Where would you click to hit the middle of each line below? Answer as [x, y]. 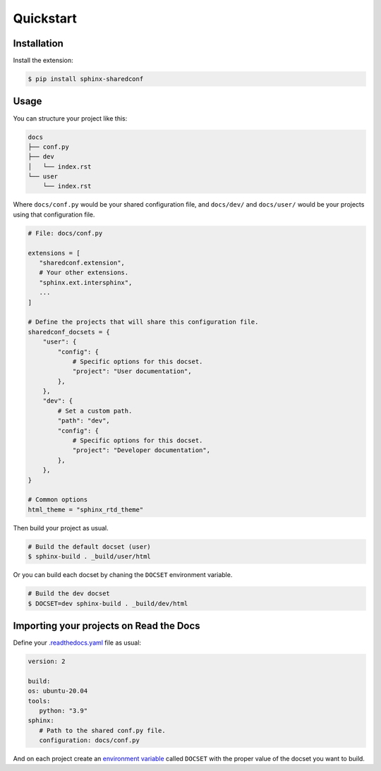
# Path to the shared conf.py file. [102, 730]
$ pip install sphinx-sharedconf [86, 79]
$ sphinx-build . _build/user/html [89, 557]
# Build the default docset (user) [89, 546]
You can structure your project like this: [70, 118]
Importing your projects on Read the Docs [107, 625]
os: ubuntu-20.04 [58, 691]
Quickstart [45, 18]
